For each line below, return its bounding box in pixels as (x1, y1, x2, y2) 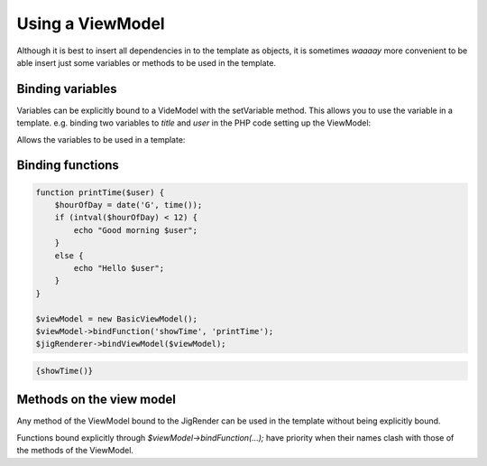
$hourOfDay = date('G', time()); (54, 200, 203, 210)
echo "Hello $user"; (73, 263, 165, 273)
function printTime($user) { (35, 187, 165, 198)
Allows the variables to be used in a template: (16, 134, 186, 144)
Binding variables (16, 81, 117, 97)
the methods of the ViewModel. (16, 445, 134, 456)
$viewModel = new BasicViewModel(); (35, 313, 198, 324)
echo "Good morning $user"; (73, 225, 198, 235)
